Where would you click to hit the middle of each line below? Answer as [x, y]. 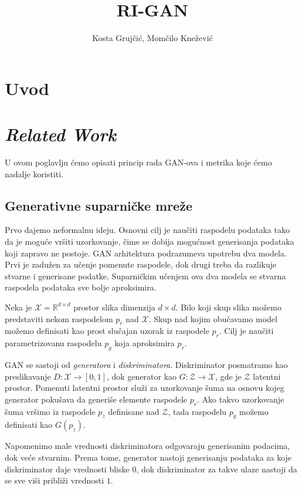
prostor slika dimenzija [114, 307]
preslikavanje [28, 376]
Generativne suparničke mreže [99, 205]
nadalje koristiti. [34, 173]
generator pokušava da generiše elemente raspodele [96, 399]
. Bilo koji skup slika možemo [228, 307]
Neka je [18, 307]
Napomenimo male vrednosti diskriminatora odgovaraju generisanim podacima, [147, 446]
